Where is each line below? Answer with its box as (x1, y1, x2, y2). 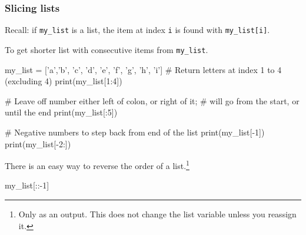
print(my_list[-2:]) (5, 137, 71, 150)
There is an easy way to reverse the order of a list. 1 (5, 158, 189, 171)
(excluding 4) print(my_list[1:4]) (5, 75, 122, 87)
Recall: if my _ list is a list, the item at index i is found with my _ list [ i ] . (5, 24, 270, 36)
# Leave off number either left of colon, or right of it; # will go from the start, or (5, 94, 300, 107)
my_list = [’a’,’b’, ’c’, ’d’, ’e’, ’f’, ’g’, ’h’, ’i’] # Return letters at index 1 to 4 (5, 63, 282, 75)
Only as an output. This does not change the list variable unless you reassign (18, 207, 297, 220)
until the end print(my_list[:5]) (5, 106, 118, 118)
